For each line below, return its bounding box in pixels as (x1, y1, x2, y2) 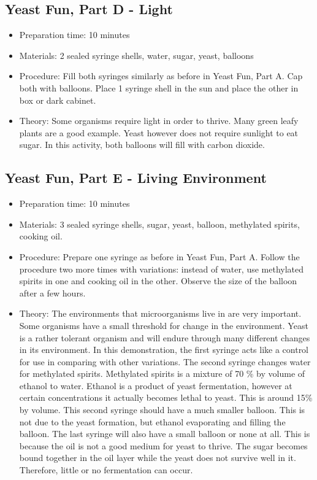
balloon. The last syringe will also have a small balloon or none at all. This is (19, 427, 310, 440)
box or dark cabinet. (19, 93, 96, 106)
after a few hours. (19, 286, 86, 299)
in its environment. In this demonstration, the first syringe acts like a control (19, 343, 309, 356)
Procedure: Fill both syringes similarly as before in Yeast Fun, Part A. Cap (19, 69, 303, 82)
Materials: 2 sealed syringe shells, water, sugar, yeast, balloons (19, 48, 254, 61)
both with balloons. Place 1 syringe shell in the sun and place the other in (19, 81, 299, 94)
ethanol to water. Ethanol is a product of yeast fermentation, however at (19, 379, 292, 392)
